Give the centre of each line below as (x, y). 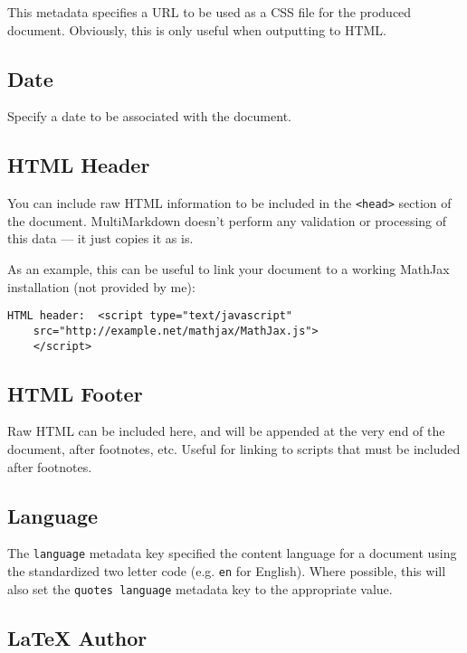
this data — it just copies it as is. (100, 238)
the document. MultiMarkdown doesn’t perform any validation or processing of (227, 220)
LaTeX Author (77, 637)
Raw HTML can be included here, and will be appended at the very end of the (226, 431)
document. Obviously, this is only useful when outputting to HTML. (197, 29)
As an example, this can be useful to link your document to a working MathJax (229, 269)
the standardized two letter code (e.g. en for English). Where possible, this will (227, 571)
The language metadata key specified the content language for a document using (232, 553)
